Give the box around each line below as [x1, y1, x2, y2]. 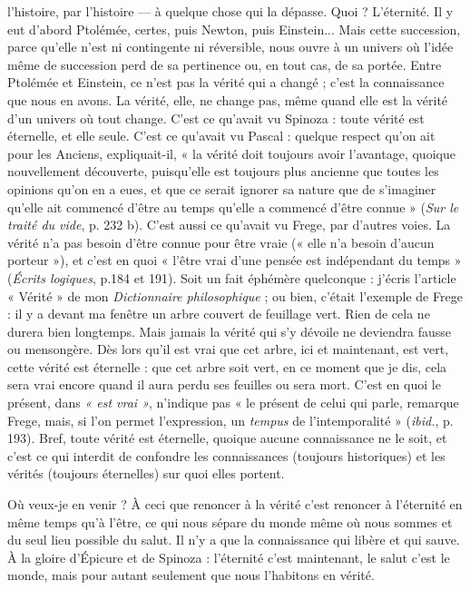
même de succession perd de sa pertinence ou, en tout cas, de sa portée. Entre [7, 54, 442, 74]
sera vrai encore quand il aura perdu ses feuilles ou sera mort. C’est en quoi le [7, 375, 441, 394]
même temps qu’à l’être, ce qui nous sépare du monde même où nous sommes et [7, 512, 453, 531]
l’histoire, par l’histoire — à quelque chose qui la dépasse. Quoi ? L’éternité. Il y [7, 2, 454, 20]
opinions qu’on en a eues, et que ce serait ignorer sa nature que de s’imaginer [7, 179, 436, 198]
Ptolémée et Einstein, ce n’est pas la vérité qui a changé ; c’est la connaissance [7, 73, 445, 92]
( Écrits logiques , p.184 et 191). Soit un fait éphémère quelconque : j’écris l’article [7, 268, 456, 287]
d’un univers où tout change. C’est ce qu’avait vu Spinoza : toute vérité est [7, 108, 425, 127]
